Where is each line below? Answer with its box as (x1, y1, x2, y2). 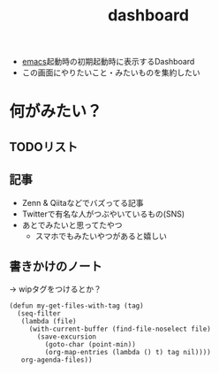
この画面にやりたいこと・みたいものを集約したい (21, 67, 200, 78)
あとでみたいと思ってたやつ (21, 219, 123, 230)
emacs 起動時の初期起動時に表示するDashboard (21, 57, 195, 67)
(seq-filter (17, 309, 62, 318)
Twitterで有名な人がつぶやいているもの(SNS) (21, 209, 185, 219)
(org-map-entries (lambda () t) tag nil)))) (44, 348, 212, 357)
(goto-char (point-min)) (44, 340, 137, 349)
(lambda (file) (20, 317, 77, 326)
